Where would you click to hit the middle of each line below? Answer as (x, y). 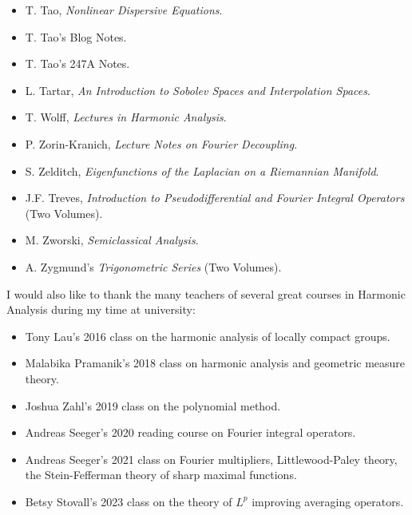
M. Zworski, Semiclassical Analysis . (112, 240)
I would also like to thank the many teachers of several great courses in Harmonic (206, 293)
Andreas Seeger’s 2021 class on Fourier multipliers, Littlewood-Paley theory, (211, 459)
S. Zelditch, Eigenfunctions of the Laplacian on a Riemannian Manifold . (202, 170)
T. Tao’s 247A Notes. (77, 63)
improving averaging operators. (328, 501)
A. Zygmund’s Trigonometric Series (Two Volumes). (153, 266)
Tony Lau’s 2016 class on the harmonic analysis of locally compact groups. (208, 336)
